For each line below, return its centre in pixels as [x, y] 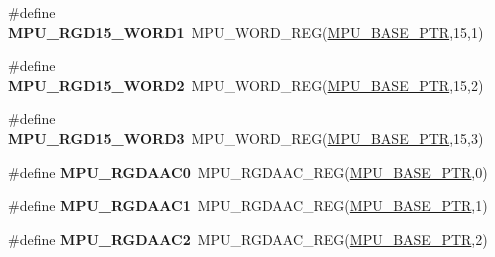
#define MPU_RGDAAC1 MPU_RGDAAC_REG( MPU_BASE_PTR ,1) [248, 205]
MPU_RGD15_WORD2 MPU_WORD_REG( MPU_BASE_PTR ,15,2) [246, 84]
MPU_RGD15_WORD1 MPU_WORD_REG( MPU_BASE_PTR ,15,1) [246, 31]
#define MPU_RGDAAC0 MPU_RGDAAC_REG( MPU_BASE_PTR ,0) [248, 171]
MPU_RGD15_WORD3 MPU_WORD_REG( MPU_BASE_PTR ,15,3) [246, 137]
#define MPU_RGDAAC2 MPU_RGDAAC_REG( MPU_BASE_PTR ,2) [248, 238]
